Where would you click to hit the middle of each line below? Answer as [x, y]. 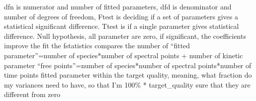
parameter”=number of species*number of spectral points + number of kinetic [124, 55]
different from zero [32, 94]
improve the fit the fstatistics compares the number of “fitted [97, 46]
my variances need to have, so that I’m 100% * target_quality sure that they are [127, 84]
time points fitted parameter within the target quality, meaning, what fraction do [128, 75]
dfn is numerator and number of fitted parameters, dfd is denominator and [118, 6]
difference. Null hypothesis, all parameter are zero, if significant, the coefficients [125, 36]
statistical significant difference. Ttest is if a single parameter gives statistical [122, 26]
